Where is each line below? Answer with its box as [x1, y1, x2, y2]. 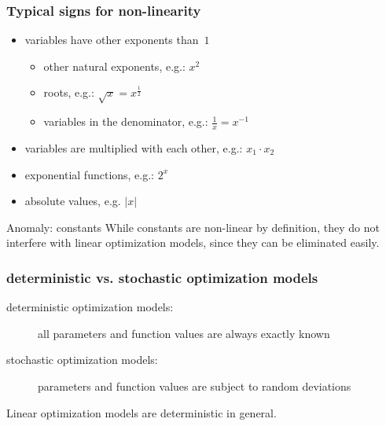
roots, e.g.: [43, 84, 94, 101]
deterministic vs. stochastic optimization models [6, 267, 318, 287]
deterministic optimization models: [6, 299, 174, 315]
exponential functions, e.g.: [24, 166, 155, 182]
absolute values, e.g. [24, 193, 121, 209]
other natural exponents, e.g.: [43, 57, 186, 74]
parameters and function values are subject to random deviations [38, 377, 351, 394]
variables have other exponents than [24, 31, 199, 48]
